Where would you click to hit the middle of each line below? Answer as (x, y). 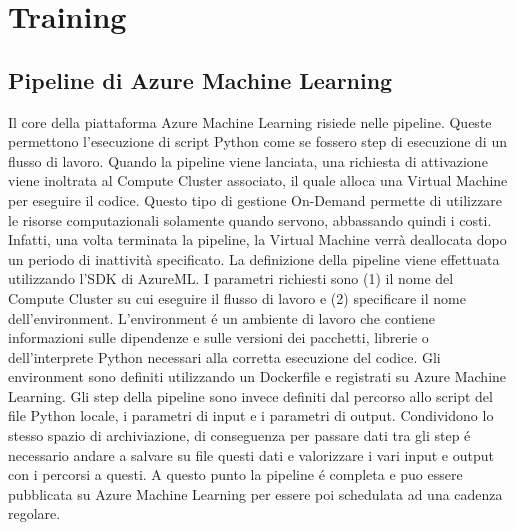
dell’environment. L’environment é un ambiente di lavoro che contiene (221, 317)
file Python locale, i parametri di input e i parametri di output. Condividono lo (251, 415)
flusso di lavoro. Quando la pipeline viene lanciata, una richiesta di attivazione (248, 160)
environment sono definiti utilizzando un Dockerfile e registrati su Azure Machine (257, 376)
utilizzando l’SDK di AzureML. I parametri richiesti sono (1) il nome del (231, 278)
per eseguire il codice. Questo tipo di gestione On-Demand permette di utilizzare (255, 199)
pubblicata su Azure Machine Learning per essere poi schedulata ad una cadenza (255, 493)
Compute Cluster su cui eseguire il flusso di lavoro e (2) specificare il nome (237, 297)
